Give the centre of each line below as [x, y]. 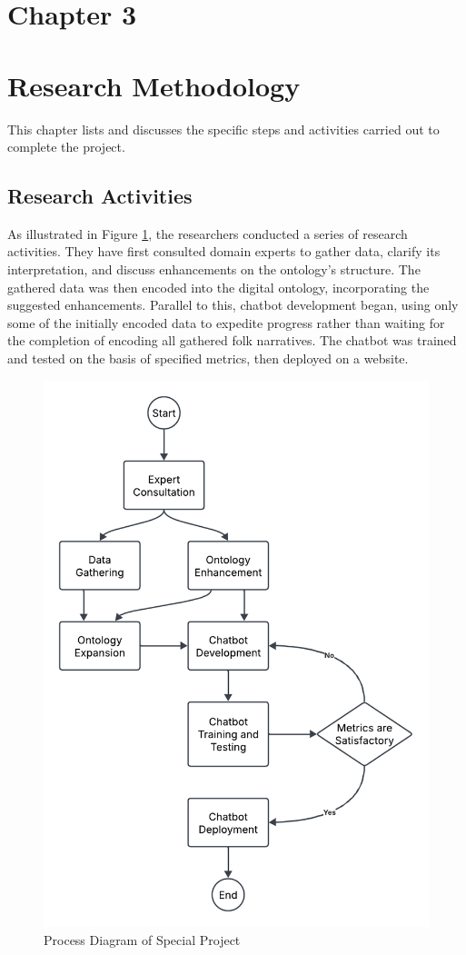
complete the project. [66, 147]
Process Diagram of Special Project [142, 939]
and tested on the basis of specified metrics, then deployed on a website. [208, 358]
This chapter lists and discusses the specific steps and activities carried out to [223, 129]
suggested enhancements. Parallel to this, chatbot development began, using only [233, 305]
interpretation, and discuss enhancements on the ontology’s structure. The [214, 269]
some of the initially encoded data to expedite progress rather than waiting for [226, 322]
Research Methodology [154, 85]
